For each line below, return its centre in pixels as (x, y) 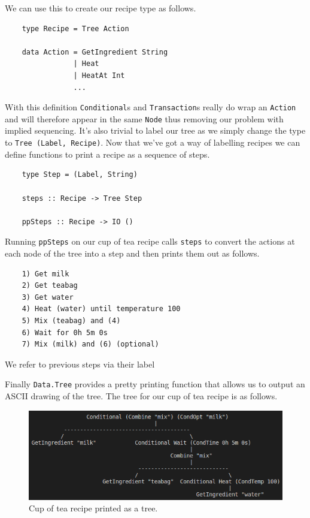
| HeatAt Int (99, 75)
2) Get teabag (50, 286)
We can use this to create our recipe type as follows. (101, 8)
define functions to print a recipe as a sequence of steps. (107, 154)
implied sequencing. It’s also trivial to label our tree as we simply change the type (155, 130)
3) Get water (48, 297)
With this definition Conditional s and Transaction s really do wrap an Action (151, 107)
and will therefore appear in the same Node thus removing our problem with (144, 118)
